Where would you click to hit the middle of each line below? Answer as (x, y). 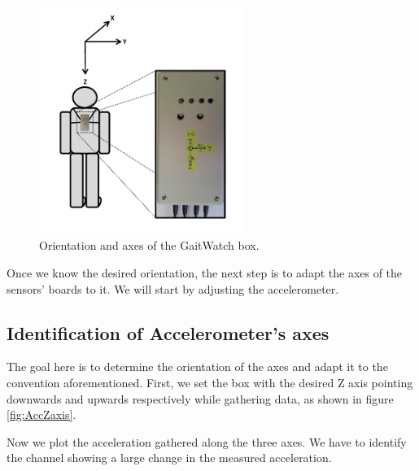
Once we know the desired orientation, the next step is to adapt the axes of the (205, 272)
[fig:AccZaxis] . (41, 414)
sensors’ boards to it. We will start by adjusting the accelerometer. (173, 288)
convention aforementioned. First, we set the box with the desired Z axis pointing (210, 382)
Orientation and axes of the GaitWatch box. (149, 245)
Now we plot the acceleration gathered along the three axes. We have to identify (207, 441)
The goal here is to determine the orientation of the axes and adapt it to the (197, 366)
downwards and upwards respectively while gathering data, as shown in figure (200, 398)
